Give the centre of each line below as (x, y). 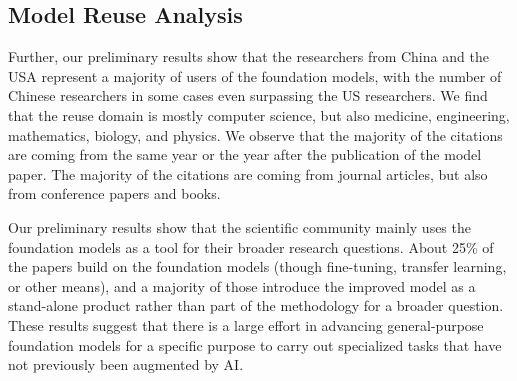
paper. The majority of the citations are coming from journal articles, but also (248, 173)
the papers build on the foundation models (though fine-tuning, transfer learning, (257, 266)
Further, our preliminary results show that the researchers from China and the (248, 56)
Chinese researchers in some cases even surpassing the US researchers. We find (248, 95)
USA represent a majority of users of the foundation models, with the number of (255, 75)
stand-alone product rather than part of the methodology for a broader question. (256, 305)
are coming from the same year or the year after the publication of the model (245, 154)
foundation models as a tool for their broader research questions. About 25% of (251, 246)
